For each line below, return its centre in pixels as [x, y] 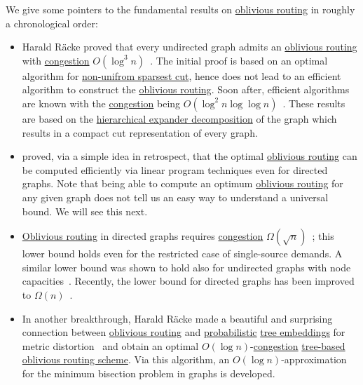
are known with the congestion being [101, 103]
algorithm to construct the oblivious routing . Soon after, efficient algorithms [186, 89]
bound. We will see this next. [85, 211]
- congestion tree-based [298, 345]
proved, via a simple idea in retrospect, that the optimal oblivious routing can [190, 156]
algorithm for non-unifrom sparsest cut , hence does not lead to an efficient [181, 75]
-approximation [314, 359]
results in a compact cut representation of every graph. [140, 132]
